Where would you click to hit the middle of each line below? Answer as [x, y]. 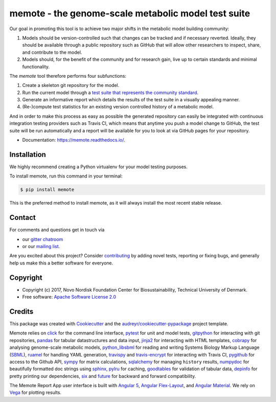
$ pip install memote [47, 190]
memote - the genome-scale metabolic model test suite [130, 13]
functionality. [36, 66]
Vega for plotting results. [35, 393]
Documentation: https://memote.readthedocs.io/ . [74, 140]
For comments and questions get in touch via [57, 230]
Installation [28, 154]
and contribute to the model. [52, 52]
